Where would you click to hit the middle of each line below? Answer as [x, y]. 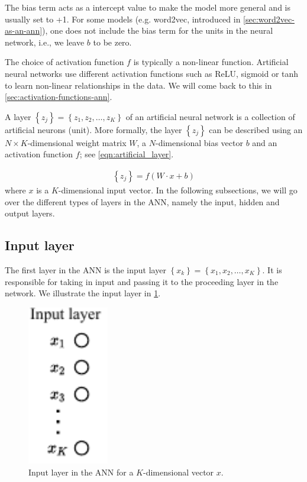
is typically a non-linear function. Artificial [211, 62]
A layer [18, 116]
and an [265, 142]
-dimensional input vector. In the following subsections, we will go [178, 190]
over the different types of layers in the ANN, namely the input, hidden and [142, 201]
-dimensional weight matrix [77, 142]
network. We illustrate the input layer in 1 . [83, 293]
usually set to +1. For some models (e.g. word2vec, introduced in [123, 19]
